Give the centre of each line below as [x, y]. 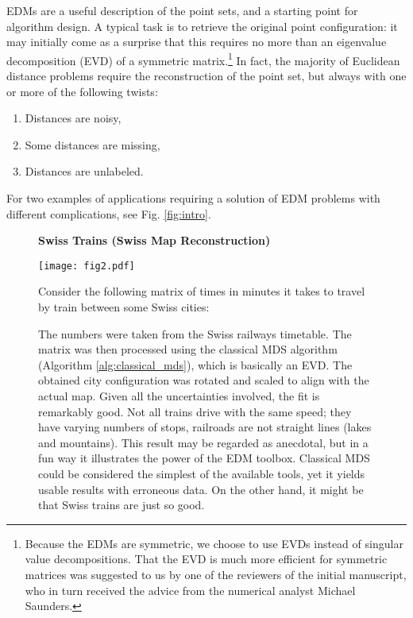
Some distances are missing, [93, 144]
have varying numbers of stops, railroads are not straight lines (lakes [205, 427]
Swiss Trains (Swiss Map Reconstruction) [154, 240]
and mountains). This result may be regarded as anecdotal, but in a [203, 442]
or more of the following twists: [82, 91]
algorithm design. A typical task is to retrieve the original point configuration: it [202, 26]
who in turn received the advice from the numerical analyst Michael [190, 590]
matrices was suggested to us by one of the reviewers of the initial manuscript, [216, 574]
